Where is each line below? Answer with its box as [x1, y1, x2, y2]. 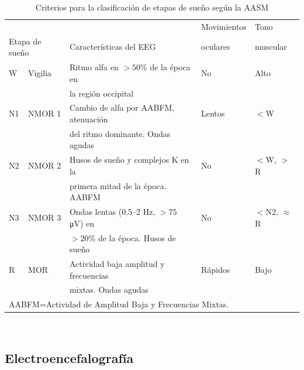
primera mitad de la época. [69, 179, 167, 191]
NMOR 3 [28, 211, 61, 223]
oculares [201, 40, 230, 53]
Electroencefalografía [5, 349, 134, 367]
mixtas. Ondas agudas [69, 283, 149, 296]
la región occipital [69, 87, 134, 99]
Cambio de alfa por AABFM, [69, 101, 175, 114]
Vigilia [28, 66, 52, 78]
